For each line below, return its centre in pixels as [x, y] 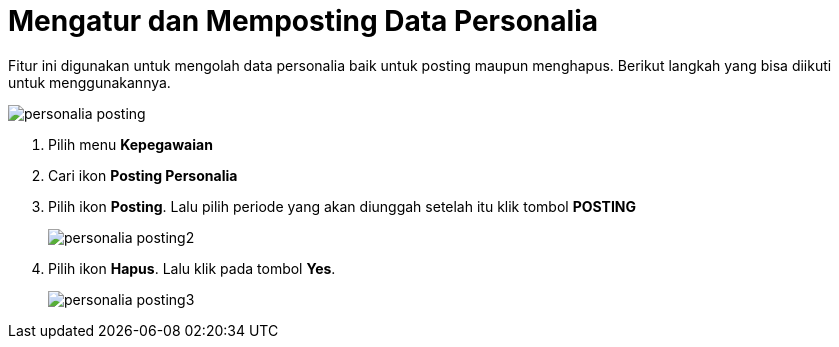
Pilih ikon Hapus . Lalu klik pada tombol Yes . [192, 268]
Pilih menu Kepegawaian [130, 144]
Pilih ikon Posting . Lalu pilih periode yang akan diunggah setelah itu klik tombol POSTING [342, 206]
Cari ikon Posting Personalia [143, 175]
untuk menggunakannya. [89, 82]
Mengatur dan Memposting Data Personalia [303, 21]
